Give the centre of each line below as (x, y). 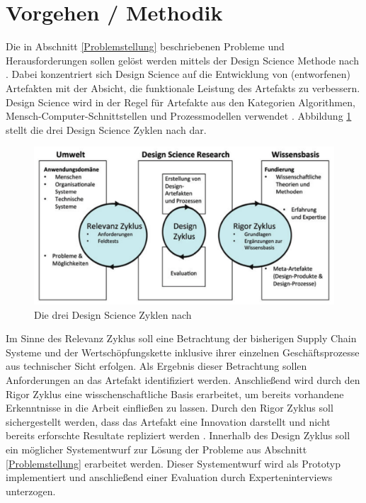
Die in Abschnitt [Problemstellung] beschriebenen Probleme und (145, 46)
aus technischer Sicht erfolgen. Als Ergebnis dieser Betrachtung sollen (156, 366)
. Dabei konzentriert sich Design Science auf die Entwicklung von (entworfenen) (178, 74)
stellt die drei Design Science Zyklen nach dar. (106, 129)
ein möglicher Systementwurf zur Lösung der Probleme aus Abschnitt (156, 449)
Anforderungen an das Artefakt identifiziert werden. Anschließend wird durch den (183, 380)
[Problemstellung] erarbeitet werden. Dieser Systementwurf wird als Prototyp (173, 463)
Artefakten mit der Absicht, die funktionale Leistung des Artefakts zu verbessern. (183, 87)
